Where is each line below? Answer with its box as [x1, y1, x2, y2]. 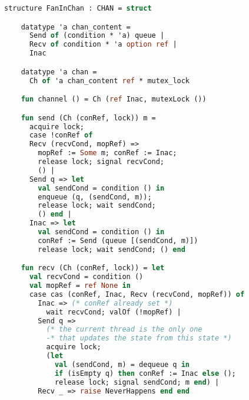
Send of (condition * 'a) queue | [29, 31, 165, 40]
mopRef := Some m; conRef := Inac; [38, 149, 177, 158]
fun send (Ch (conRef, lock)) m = [21, 113, 156, 122]
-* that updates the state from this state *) [46, 334, 232, 343]
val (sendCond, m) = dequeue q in [54, 360, 190, 369]
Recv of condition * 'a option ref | [29, 40, 177, 49]
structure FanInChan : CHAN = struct [4, 4, 152, 12]
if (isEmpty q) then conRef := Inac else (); [54, 369, 236, 378]
